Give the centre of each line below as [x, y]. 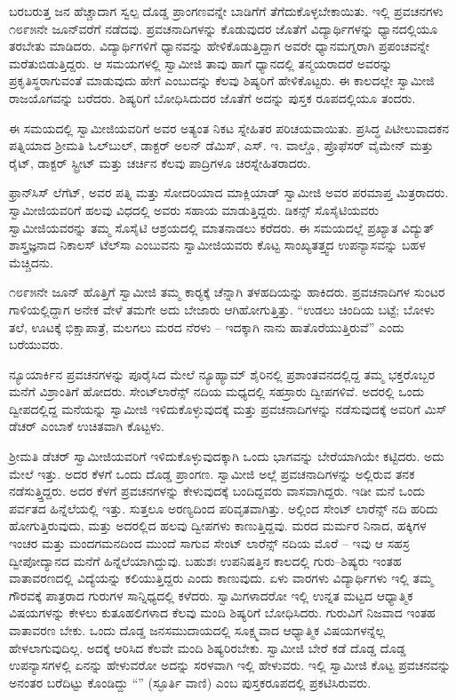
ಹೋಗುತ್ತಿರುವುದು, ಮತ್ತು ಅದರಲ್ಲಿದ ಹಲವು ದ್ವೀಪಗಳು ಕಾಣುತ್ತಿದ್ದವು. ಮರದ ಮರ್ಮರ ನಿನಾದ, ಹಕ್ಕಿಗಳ [218, 525]
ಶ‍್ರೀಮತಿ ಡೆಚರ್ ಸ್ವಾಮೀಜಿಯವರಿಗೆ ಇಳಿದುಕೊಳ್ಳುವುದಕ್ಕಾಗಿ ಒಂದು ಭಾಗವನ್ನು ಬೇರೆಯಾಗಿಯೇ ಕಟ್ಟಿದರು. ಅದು [227, 456]
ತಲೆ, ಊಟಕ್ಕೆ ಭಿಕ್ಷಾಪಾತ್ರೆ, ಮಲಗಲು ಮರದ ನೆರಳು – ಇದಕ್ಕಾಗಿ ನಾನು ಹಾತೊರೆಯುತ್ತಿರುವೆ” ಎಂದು [207, 326]
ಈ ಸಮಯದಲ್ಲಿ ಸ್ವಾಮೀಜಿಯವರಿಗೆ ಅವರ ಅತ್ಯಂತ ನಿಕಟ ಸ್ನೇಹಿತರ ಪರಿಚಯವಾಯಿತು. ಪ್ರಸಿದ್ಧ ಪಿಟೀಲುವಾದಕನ [229, 127]
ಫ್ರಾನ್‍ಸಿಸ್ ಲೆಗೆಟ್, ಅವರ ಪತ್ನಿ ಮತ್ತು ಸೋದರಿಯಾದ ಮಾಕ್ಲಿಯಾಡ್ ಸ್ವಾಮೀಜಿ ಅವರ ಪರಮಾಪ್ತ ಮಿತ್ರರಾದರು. [229, 192]
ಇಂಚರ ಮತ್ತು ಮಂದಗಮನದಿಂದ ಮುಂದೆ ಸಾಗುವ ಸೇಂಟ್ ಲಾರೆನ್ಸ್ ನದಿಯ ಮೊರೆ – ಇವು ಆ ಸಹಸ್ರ [209, 543]
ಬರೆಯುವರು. [36, 344]
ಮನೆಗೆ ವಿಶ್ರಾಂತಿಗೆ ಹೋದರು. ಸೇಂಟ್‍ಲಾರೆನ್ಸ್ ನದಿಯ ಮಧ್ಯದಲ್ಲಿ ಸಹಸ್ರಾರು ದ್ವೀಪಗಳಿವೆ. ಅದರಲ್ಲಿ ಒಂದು [217, 391]
